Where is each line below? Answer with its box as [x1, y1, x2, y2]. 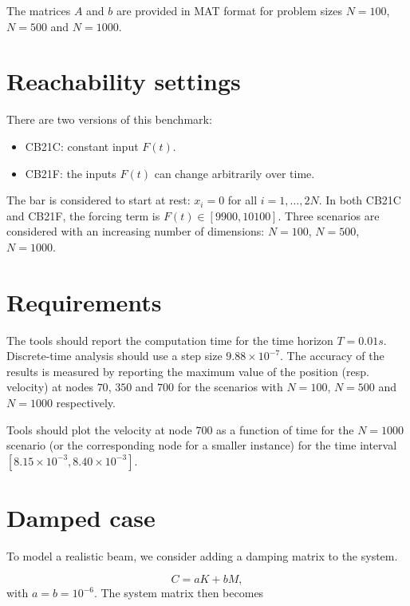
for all [227, 192, 258, 208]
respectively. [56, 394, 116, 410]
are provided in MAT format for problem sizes [116, 2, 343, 18]
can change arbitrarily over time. [154, 164, 315, 181]
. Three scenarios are [278, 207, 380, 224]
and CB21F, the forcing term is [6, 207, 160, 224]
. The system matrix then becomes [93, 584, 264, 601]
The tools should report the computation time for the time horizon [6, 331, 333, 348]
